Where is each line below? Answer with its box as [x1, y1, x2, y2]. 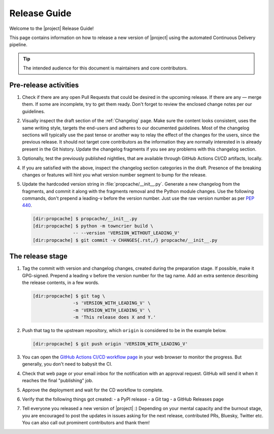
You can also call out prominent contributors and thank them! [22, 420, 150, 426]
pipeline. [9, 42, 27, 48]
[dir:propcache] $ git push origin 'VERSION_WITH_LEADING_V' [32, 341, 188, 347]
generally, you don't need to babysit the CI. [22, 361, 113, 367]
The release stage [9, 252, 68, 261]
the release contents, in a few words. [22, 279, 99, 285]
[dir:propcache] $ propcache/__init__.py [32, 216, 138, 222]
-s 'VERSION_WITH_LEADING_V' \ [73, 300, 151, 306]
